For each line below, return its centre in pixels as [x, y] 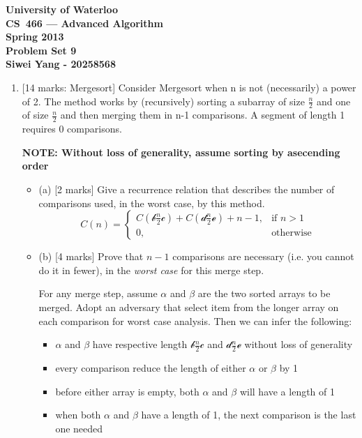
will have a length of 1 [287, 391]
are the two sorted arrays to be [264, 293]
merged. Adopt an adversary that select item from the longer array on [189, 307]
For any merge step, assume [98, 293]
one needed [79, 428]
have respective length [140, 344]
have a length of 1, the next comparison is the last [249, 415]
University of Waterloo [62, 9]
